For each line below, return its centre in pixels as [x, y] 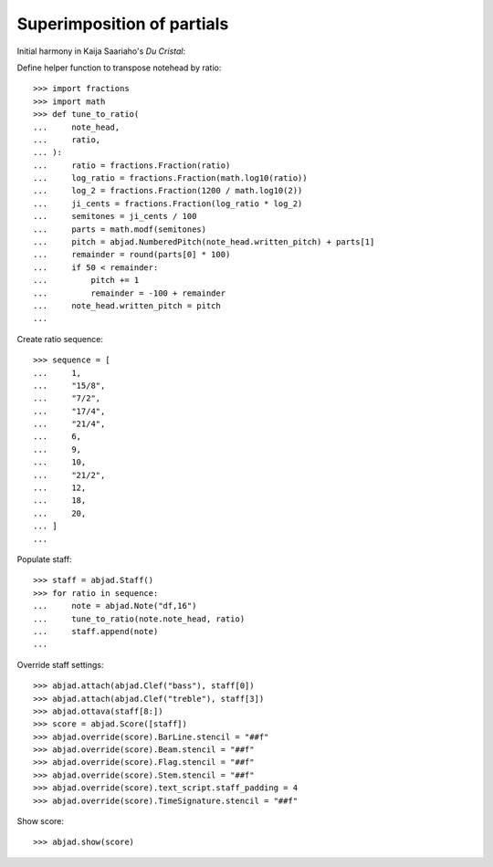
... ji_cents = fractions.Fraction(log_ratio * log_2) [168, 204]
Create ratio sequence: [60, 339]
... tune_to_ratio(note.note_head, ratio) [139, 619]
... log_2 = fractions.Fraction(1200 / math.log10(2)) [168, 191]
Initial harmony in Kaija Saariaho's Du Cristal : [101, 51]
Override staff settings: [60, 664]
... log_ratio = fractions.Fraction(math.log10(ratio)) [170, 178]
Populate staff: [44, 559]
